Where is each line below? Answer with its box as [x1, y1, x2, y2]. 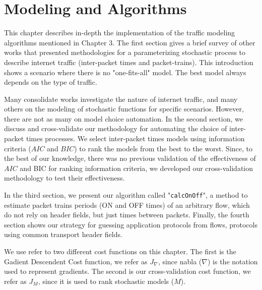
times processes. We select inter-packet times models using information [26, 133, 245, 144]
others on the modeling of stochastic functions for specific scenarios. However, [4, 103, 244, 114]
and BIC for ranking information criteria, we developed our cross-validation [20, 162, 253, 173]
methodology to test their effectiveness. [4, 172, 125, 183]
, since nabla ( [158, 256, 202, 266]
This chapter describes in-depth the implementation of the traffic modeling [4, 27, 235, 38]
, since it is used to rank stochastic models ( [38, 275, 174, 286]
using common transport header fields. [4, 229, 122, 240]
